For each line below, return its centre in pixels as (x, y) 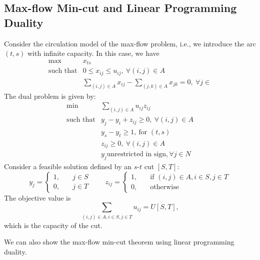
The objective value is (37, 197)
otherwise (164, 187)
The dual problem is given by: (50, 96)
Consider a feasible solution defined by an (68, 166)
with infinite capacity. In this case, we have (93, 53)
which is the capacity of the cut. (53, 225)
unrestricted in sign (136, 154)
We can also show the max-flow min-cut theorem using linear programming (119, 242)
